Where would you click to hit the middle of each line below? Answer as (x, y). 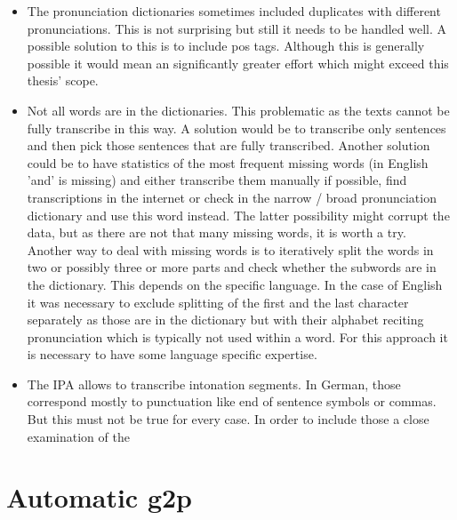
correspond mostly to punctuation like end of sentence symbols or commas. (232, 401)
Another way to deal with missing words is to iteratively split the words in (230, 249)
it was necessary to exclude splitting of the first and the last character (218, 302)
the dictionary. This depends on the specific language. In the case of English (235, 284)
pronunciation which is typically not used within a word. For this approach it (237, 336)
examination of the (78, 436)
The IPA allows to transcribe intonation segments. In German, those (214, 384)
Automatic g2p (99, 497)
